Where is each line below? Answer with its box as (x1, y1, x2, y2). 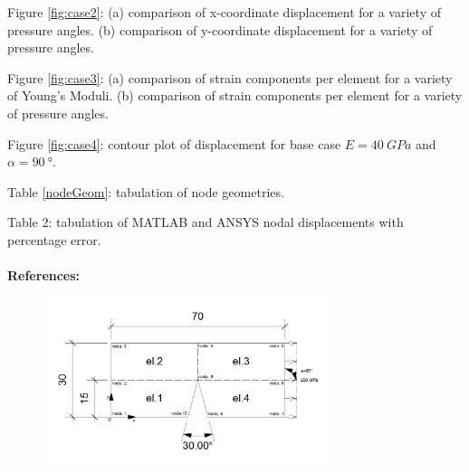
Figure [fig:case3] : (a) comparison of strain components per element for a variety (7, 68, 453, 87)
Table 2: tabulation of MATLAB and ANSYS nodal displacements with (7, 212, 404, 231)
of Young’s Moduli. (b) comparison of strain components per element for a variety (7, 86, 463, 105)
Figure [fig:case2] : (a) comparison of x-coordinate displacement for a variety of (7, 3, 441, 21)
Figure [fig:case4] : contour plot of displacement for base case (7, 134, 341, 153)
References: (7, 266, 81, 285)
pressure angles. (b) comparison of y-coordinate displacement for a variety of (7, 20, 433, 39)
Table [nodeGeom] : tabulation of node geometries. (7, 182, 284, 201)
